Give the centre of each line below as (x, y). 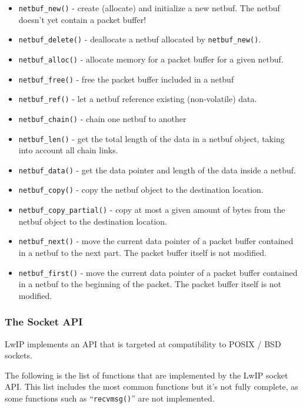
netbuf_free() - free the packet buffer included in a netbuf (126, 79)
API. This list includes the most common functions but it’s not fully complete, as (151, 386)
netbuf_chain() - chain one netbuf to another (102, 118)
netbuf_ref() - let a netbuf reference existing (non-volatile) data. (138, 99)
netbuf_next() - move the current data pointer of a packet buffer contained (156, 241)
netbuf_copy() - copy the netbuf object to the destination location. (141, 190)
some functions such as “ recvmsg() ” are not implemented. (110, 398)
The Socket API (44, 322)
